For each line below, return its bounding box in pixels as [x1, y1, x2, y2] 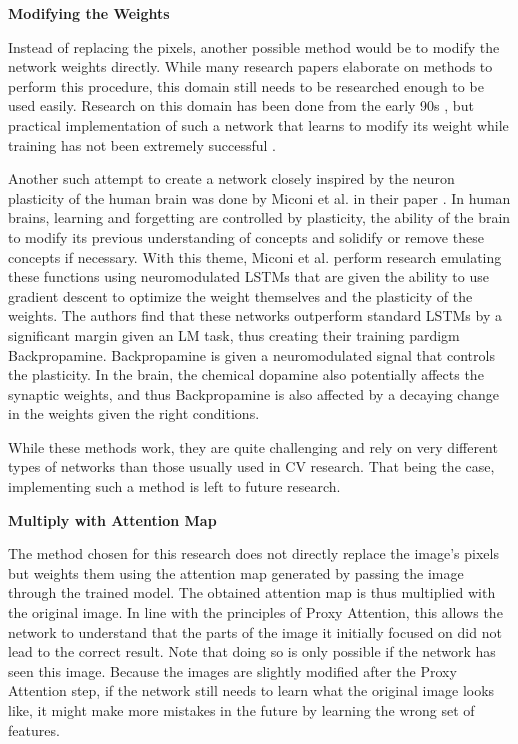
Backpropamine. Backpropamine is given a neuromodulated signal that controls [8, 344, 495, 365]
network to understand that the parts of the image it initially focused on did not [8, 621, 502, 642]
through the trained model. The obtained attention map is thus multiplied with [8, 582, 496, 603]
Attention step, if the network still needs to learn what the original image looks [8, 680, 495, 701]
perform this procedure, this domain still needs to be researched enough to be [8, 75, 484, 96]
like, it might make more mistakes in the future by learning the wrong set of [8, 700, 475, 720]
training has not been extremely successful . [8, 134, 276, 155]
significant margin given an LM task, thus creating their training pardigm [8, 324, 460, 345]
